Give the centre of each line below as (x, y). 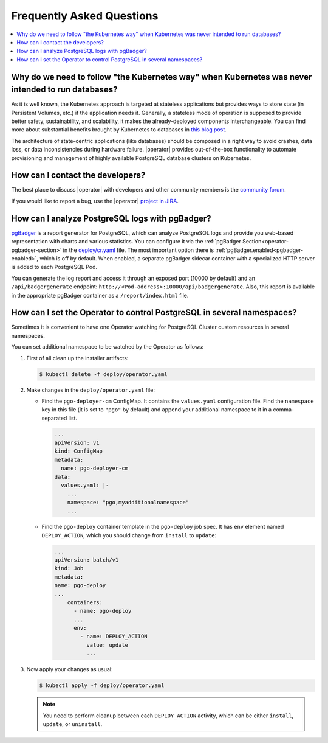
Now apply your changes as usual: (70, 669)
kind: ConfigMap (79, 451)
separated (54, 418)
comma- (284, 410)
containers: (85, 602)
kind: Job (69, 568)
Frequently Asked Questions (85, 16)
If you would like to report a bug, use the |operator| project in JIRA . (95, 201)
